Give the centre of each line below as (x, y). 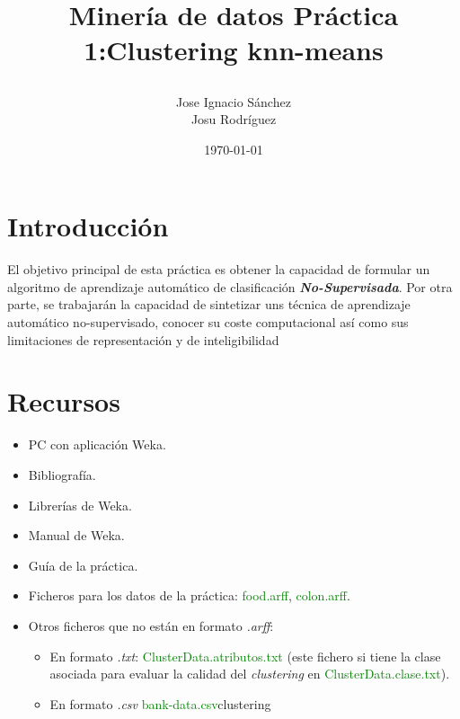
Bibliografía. (62, 474)
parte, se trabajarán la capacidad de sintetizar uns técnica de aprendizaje (209, 304)
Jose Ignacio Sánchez (234, 101)
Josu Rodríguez (234, 119)
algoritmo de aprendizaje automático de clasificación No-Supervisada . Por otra (230, 286)
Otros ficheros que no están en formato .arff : (151, 625)
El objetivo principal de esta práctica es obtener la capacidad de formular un (219, 269)
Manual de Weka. (76, 535)
